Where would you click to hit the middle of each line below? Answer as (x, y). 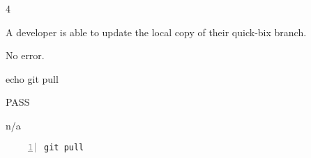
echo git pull (32, 78)
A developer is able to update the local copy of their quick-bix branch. (156, 32)
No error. (25, 55)
